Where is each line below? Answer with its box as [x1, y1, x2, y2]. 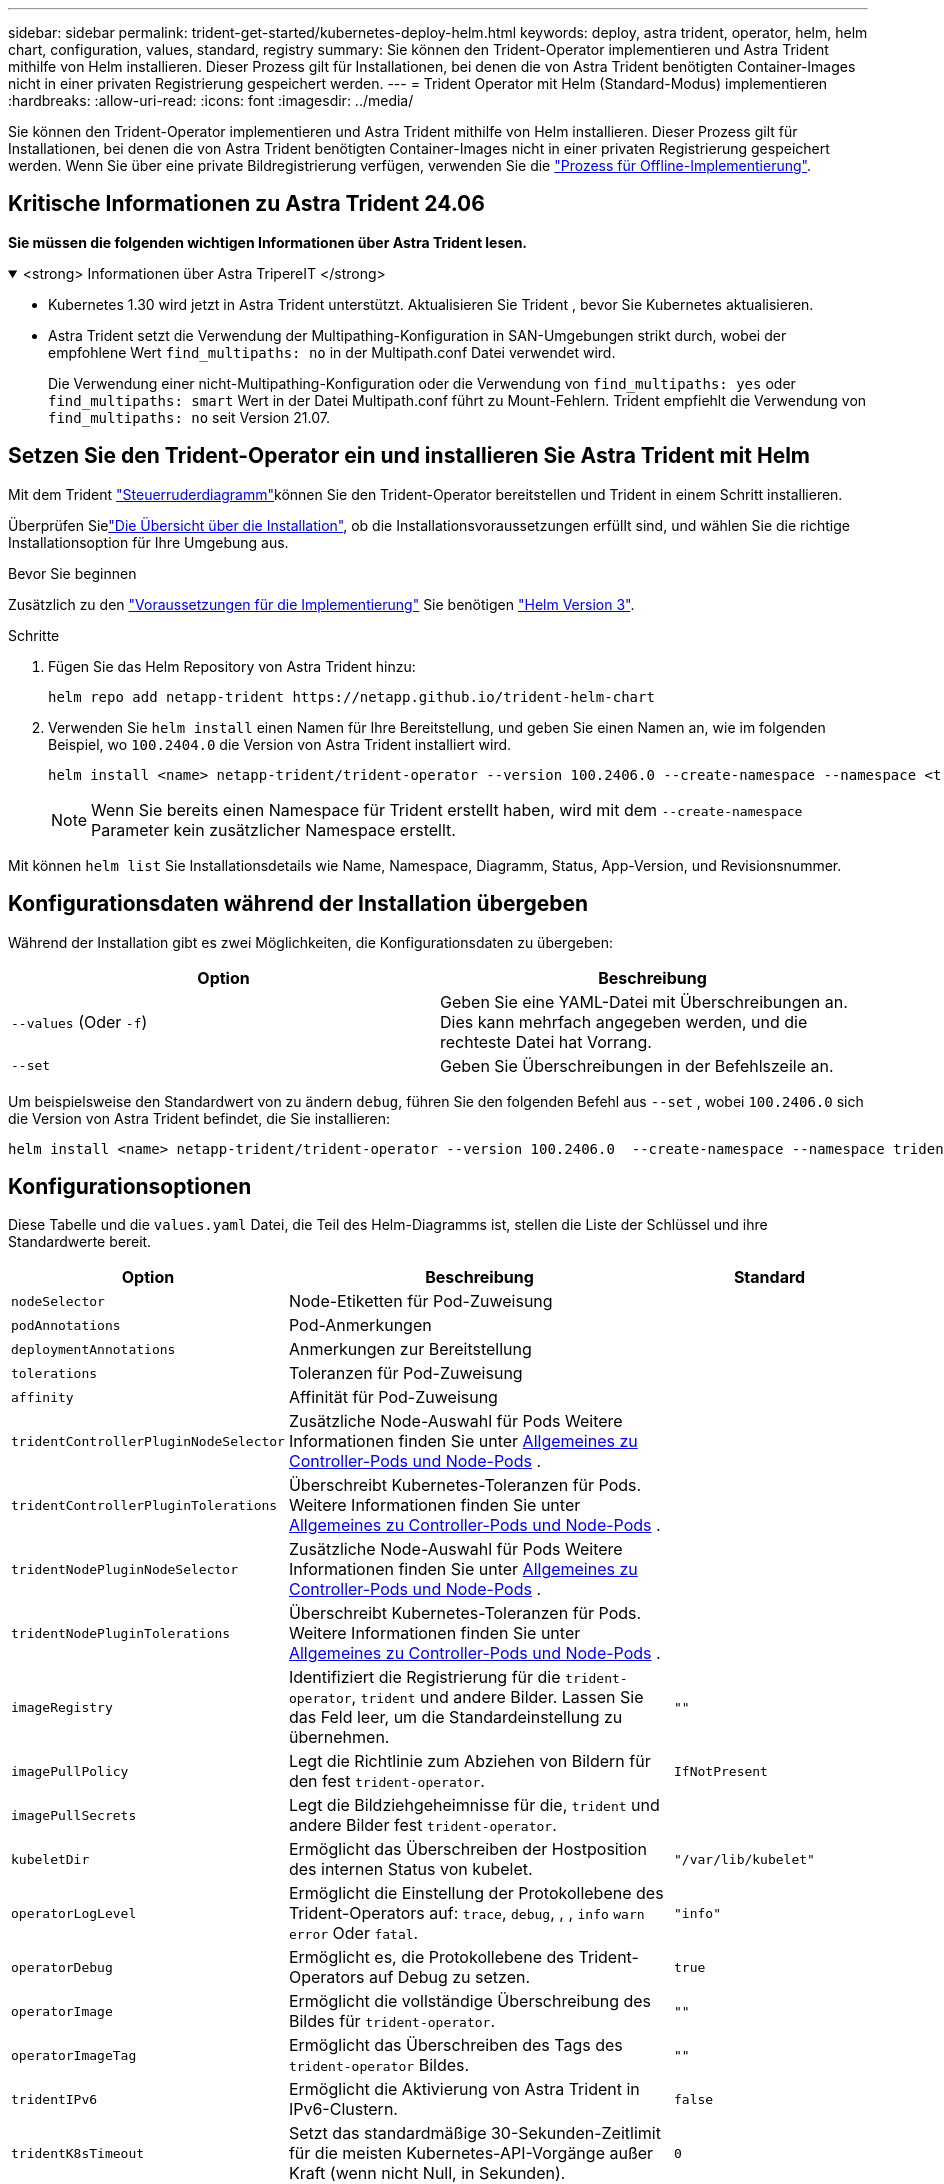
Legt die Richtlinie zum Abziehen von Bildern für [288, 1751, 651, 1772]
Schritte [8, 626, 60, 644]
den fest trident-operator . [288, 1771, 485, 1792]
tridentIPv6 [11, 2091, 98, 2107]
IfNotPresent [674, 1763, 768, 1779]
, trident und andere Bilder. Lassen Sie [351, 1687, 644, 1708]
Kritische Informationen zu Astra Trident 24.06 [8, 191, 485, 217]
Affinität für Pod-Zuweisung [288, 1387, 498, 1408]
